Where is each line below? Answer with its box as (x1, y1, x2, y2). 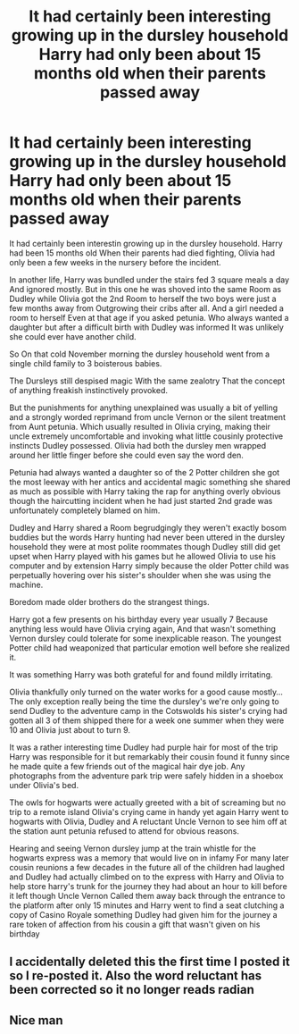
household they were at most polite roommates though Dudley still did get (9, 541, 281, 551)
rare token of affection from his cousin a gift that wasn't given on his (9, 919, 261, 929)
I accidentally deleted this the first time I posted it (9, 954, 290, 970)
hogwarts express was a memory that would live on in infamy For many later (9, 852, 290, 863)
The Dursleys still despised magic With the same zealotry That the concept (9, 375, 286, 386)
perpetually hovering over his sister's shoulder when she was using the (9, 569, 271, 580)
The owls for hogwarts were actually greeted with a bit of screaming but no (9, 797, 287, 808)
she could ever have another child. (9, 331, 137, 341)
